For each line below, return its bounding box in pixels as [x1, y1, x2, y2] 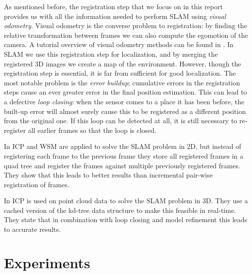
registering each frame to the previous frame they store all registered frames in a [4, 150, 244, 161]
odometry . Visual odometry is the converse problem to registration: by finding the [4, 20, 247, 31]
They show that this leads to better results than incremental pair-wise [4, 170, 213, 180]
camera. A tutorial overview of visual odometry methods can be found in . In [4, 39, 234, 49]
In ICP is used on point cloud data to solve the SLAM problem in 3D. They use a [4, 195, 248, 206]
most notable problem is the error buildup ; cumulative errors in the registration [4, 77, 240, 87]
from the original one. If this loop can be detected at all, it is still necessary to [4, 115, 237, 126]
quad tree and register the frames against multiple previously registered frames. [4, 160, 240, 170]
